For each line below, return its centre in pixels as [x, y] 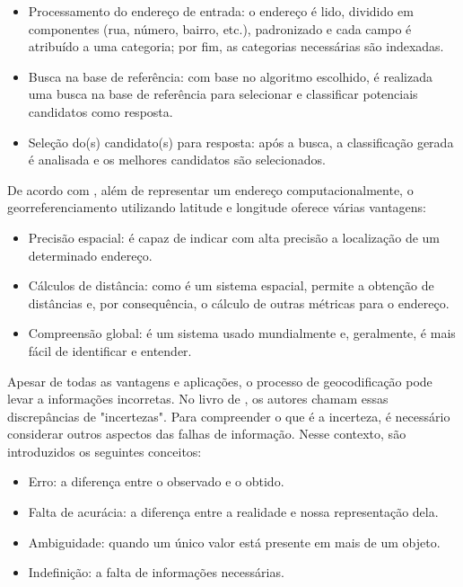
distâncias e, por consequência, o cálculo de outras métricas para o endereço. [239, 302]
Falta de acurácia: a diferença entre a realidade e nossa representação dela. [233, 512]
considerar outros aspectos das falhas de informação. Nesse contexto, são [207, 434]
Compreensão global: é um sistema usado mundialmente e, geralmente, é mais [242, 333]
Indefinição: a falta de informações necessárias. [156, 572]
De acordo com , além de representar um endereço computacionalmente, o [210, 189]
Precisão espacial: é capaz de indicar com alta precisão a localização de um [234, 237]
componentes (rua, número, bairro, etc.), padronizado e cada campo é [220, 28]
